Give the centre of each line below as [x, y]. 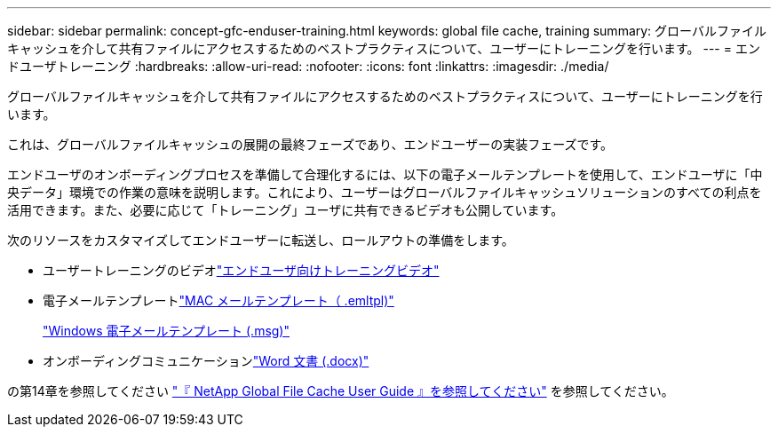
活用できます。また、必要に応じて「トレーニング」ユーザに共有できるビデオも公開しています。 [286, 210]
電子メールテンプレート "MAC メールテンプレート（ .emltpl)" [218, 300]
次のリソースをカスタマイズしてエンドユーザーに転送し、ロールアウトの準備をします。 [261, 240]
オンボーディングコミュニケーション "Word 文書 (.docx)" [206, 361]
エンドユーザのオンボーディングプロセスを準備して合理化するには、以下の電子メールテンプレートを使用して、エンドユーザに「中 [385, 174]
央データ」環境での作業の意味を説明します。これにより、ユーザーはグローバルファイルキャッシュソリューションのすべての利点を [385, 192]
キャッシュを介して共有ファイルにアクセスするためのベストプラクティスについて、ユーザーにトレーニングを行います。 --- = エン [384, 48]
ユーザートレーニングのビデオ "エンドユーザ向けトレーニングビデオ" [241, 270]
